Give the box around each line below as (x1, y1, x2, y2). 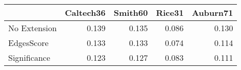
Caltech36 (65, 7, 106, 18)
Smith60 (113, 7, 148, 18)
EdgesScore (8, 37, 49, 49)
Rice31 (156, 7, 184, 18)
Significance (8, 52, 50, 63)
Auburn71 (192, 7, 233, 18)
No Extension (8, 22, 57, 34)
